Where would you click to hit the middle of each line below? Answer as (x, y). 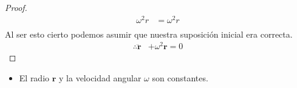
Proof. (16, 7)
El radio (34, 78)
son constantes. (180, 78)
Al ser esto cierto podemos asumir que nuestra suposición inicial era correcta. (149, 34)
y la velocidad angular (100, 78)
